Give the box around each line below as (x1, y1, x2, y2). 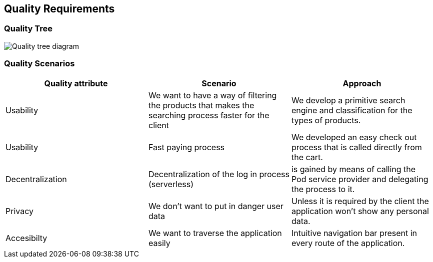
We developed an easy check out (291, 132, 417, 142)
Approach (342, 78, 381, 88)
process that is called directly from (291, 142, 422, 152)
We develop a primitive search (291, 95, 405, 105)
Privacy (5, 206, 33, 216)
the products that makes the (148, 100, 254, 110)
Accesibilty (5, 233, 47, 243)
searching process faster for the (148, 110, 269, 120)
